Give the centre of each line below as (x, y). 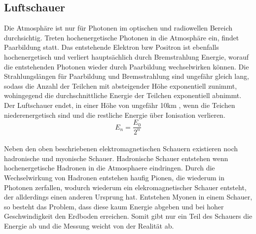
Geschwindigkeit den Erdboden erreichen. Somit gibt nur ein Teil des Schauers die (128, 216)
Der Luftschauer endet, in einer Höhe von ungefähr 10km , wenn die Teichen (120, 105)
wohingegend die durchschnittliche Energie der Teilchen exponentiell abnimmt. (123, 95)
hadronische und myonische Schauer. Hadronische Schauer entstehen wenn (116, 158)
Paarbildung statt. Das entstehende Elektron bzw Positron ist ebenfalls (111, 47)
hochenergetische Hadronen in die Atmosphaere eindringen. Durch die (110, 168)
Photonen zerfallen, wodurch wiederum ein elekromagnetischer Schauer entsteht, (125, 187)
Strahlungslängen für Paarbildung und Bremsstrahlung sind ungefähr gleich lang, (127, 76)
